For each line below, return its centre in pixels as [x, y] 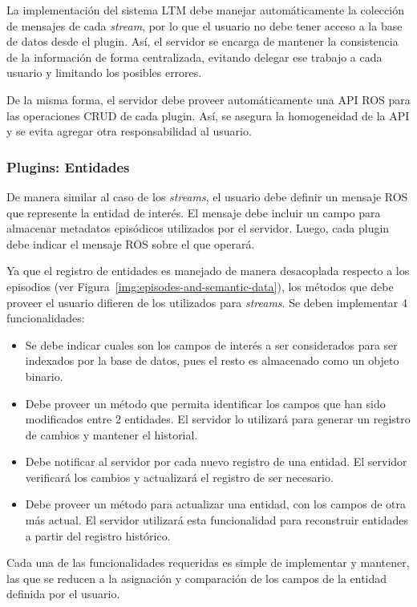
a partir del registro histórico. [98, 535]
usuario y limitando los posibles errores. [104, 73]
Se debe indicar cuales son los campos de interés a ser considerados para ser [211, 344]
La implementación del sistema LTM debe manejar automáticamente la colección [205, 10]
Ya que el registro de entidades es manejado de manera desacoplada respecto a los [208, 271]
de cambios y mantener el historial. [111, 434]
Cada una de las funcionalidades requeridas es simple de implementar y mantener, [208, 562]
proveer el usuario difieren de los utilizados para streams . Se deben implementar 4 [207, 302]
